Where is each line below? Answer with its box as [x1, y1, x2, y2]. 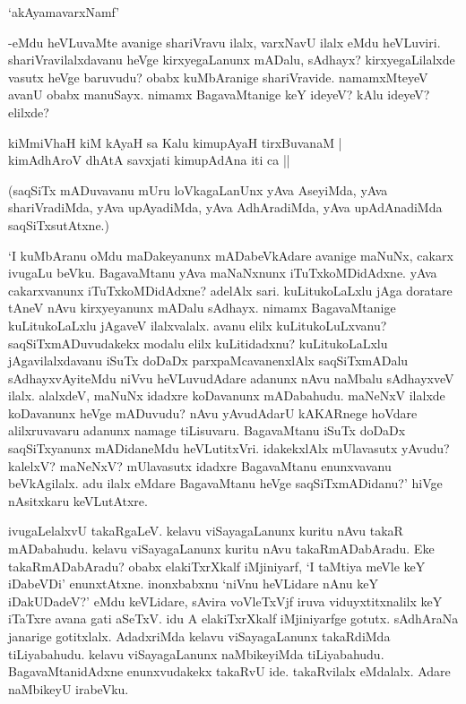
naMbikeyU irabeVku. [8, 679, 129, 698]
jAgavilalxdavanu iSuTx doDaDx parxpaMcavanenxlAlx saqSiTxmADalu [8, 351, 409, 370]
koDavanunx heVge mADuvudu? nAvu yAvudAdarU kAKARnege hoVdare [8, 403, 418, 422]
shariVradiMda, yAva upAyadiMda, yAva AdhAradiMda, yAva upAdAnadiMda [8, 198, 443, 217]
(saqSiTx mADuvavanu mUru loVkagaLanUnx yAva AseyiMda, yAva [8, 180, 388, 199]
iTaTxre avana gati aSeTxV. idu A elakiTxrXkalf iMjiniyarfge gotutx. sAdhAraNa [8, 609, 459, 628]
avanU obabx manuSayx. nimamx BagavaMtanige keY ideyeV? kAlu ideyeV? [8, 85, 430, 104]
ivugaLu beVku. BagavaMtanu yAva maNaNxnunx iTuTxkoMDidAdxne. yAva [8, 263, 437, 282]
